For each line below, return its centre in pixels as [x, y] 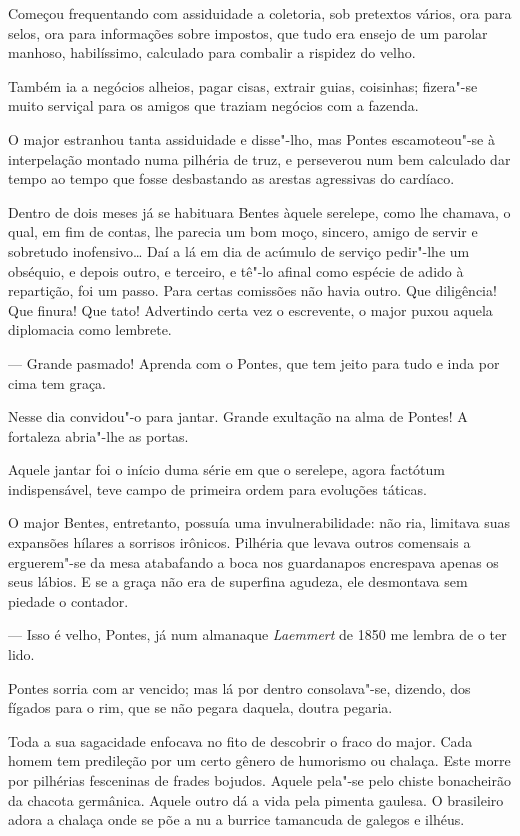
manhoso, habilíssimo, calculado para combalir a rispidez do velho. [212, 52]
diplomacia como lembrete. [90, 329]
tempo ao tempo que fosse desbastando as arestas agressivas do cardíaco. [231, 178]
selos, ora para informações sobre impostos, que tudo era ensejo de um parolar [248, 32]
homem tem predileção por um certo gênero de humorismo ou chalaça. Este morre [259, 760]
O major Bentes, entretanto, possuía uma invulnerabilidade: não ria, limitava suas [259, 522]
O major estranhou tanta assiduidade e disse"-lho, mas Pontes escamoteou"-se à [251, 138]
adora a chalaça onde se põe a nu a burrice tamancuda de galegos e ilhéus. [236, 819]
